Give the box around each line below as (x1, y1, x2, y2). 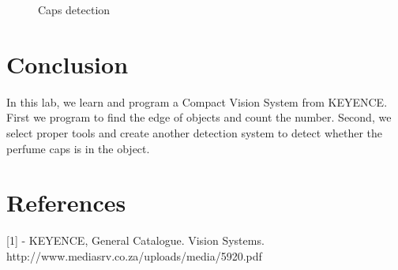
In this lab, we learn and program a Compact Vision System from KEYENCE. (6, 93, 388, 110)
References (6, 186, 126, 219)
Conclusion (6, 47, 129, 80)
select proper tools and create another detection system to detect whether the (6, 124, 383, 141)
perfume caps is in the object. (6, 140, 150, 156)
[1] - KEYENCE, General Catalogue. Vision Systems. (6, 232, 265, 249)
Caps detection (38, 2, 111, 17)
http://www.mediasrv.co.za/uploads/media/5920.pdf (6, 247, 262, 264)
